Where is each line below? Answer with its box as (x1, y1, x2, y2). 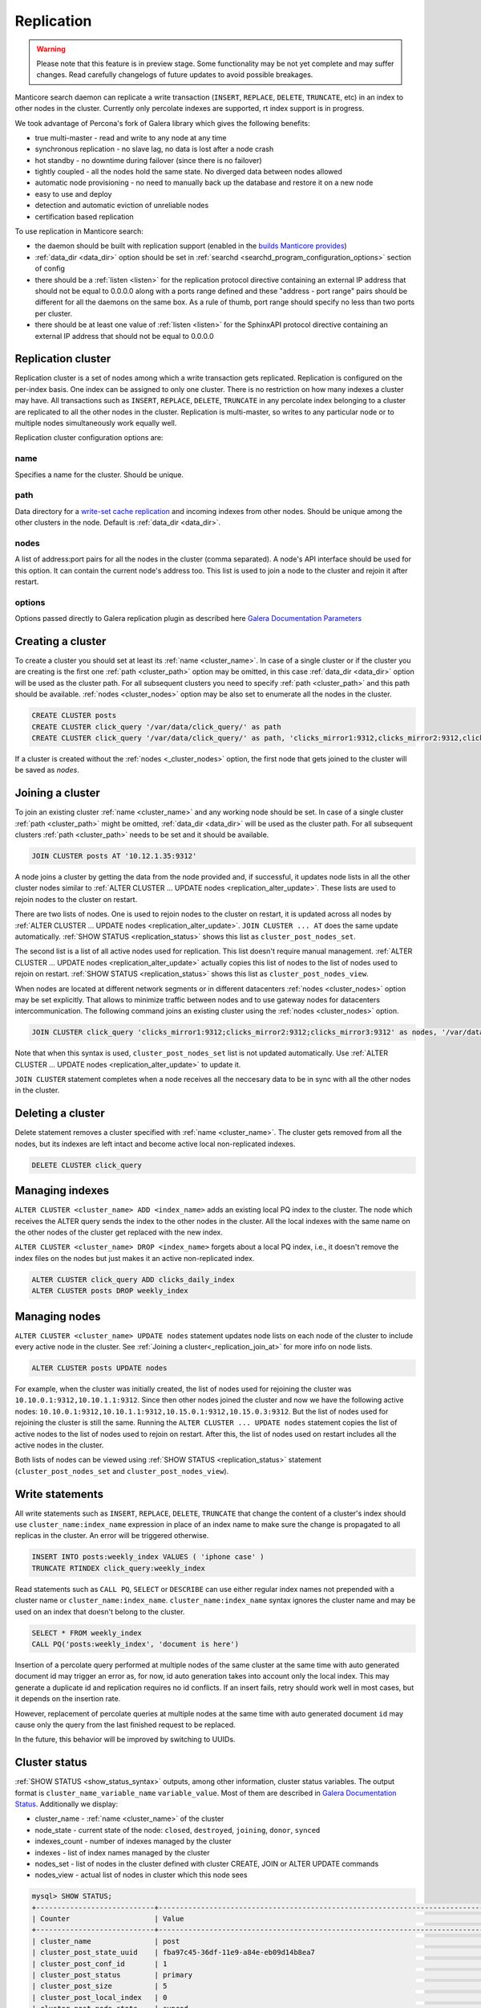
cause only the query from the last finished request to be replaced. (14, 1720, 236, 1729)
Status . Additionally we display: (14, 1799, 119, 1809)
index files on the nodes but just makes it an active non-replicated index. (14, 1253, 255, 1263)
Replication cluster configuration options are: (14, 433, 164, 443)
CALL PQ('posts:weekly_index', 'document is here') (31, 1639, 240, 1648)
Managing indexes (14, 1184, 110, 1198)
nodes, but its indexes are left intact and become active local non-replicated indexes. (14, 1139, 296, 1149)
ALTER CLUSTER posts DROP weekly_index (31, 1286, 188, 1296)
